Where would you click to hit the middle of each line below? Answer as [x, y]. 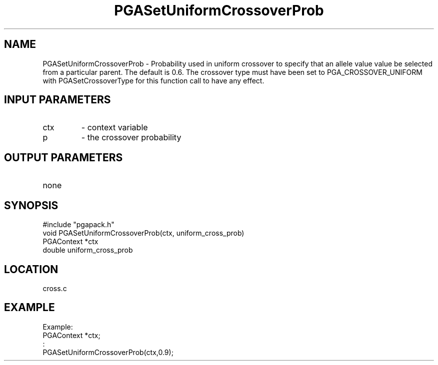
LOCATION [31, 269]
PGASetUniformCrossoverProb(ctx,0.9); [108, 352]
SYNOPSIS [31, 205]
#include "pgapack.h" [78, 225]
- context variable [114, 128]
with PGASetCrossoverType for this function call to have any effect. [153, 80]
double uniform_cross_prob [88, 250]
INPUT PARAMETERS [57, 100]
